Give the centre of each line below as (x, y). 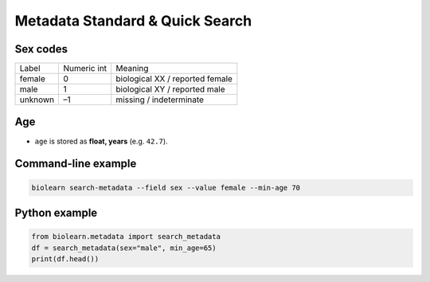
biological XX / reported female (174, 79)
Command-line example (76, 164)
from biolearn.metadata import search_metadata (126, 237)
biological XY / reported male (171, 89)
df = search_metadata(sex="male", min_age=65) (124, 248)
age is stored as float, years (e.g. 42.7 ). (101, 141)
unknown (37, 100)
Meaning (132, 69)
